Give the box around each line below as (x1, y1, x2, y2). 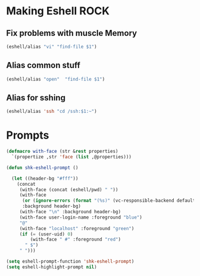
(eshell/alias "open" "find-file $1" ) (6, 76, 105, 82)
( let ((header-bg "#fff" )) (11, 175, 79, 182)
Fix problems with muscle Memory (6, 28, 137, 38)
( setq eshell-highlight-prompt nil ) (6, 264, 97, 270)
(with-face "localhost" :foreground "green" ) (19, 225, 135, 231)
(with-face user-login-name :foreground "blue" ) (19, 214, 143, 220)
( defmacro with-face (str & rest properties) (6, 148, 118, 155)
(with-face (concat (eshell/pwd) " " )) (19, 186, 118, 192)
